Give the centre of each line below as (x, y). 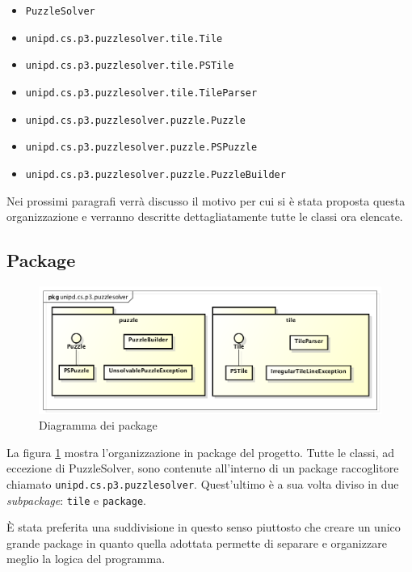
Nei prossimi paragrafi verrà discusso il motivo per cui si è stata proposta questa (206, 200)
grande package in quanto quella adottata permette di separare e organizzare (197, 542)
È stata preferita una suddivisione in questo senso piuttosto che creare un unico (204, 527)
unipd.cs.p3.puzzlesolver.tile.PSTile (130, 66)
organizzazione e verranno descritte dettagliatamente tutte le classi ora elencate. (205, 216)
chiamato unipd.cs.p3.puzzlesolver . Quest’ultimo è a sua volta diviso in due (203, 483)
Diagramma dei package (98, 425)
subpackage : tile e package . (76, 500)
